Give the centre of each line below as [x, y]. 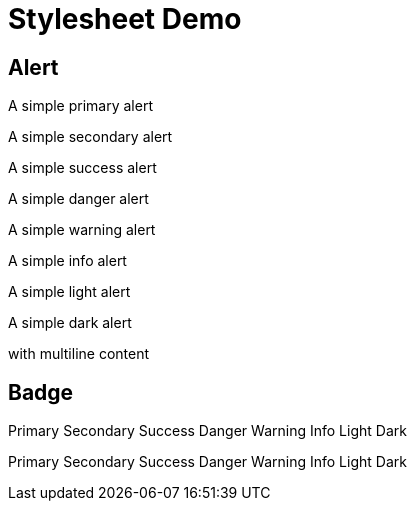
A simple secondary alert [90, 137]
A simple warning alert [82, 230]
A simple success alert [82, 168]
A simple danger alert [78, 199]
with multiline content [79, 354]
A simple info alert [67, 261]
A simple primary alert [80, 106]
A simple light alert [69, 292]
